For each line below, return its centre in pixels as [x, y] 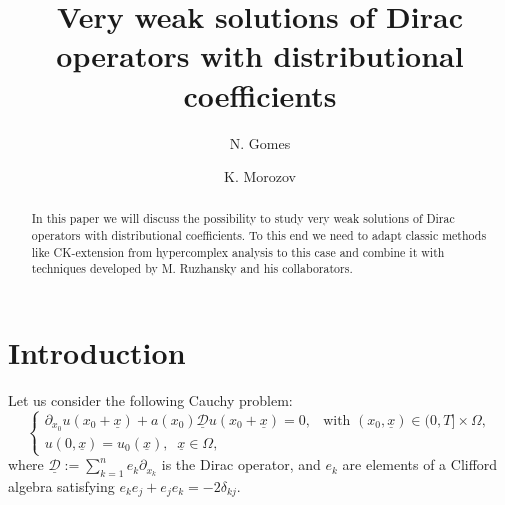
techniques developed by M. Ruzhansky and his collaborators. [192, 268]
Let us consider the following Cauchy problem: [150, 400]
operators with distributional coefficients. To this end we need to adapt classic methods [259, 235]
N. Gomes [260, 142]
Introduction [97, 352]
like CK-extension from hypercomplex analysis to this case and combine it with [238, 251]
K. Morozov [260, 176]
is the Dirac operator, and [241, 464]
